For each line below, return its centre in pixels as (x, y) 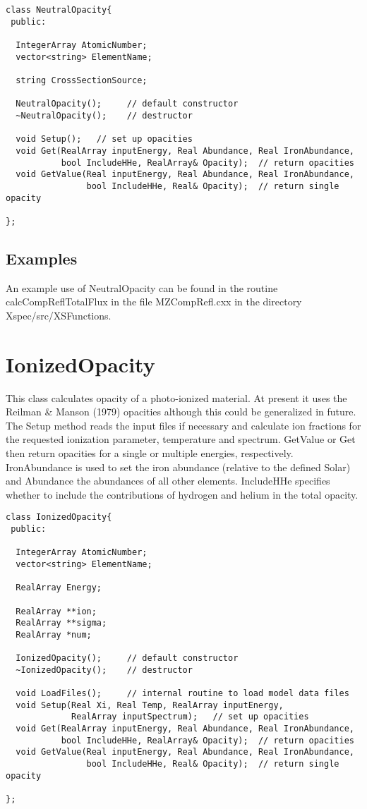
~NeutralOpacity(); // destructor (104, 115)
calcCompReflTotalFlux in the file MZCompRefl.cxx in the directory (154, 302)
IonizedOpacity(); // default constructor (127, 658)
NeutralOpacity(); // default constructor (127, 104)
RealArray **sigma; (61, 623)
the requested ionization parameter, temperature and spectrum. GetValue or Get (181, 439)
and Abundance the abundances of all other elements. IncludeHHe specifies (168, 481)
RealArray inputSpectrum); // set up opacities (190, 717)
